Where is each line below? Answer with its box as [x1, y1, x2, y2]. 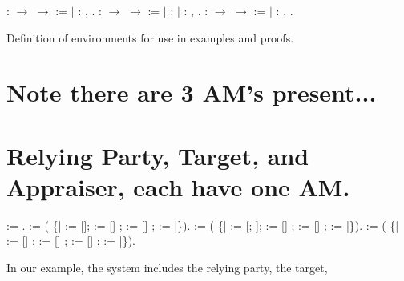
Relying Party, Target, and [6, 138, 309, 171]
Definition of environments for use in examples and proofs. [6, 29, 294, 46]
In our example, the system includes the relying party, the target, [6, 259, 328, 276]
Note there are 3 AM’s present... [6, 76, 377, 109]
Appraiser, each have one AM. [6, 170, 350, 203]
